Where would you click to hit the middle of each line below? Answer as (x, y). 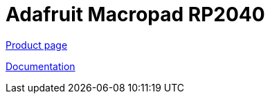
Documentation (40, 66)
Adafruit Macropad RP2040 (135, 14)
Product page (37, 45)
